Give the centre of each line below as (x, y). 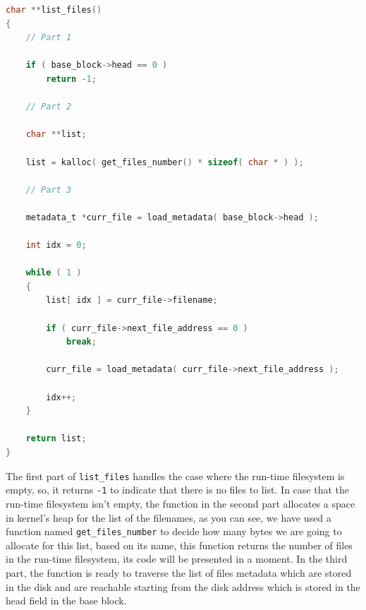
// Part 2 (49, 107)
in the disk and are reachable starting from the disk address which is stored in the (183, 586)
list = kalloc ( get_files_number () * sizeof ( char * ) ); (165, 162)
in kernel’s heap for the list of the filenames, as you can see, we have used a (169, 517)
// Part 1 (49, 38)
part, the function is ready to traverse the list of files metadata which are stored (179, 572)
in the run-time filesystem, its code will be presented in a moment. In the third (177, 559)
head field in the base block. (66, 600)
